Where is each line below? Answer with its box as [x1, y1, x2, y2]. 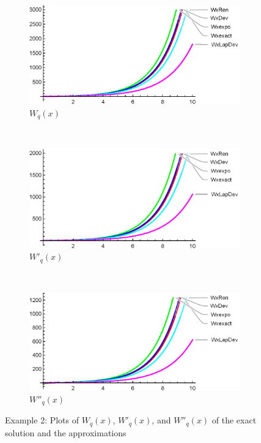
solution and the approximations [5, 426, 127, 439]
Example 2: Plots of [5, 414, 79, 426]
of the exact [211, 414, 257, 426]
